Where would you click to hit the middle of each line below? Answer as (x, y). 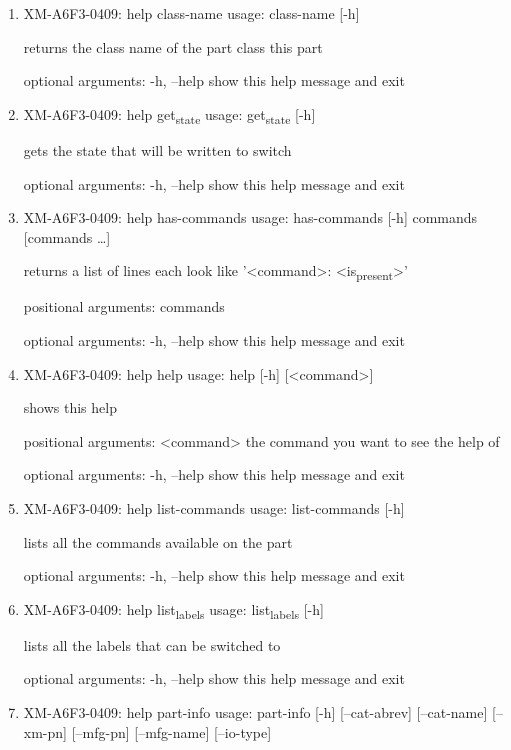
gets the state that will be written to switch (157, 149)
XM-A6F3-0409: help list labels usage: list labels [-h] (173, 610)
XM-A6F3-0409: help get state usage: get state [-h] (169, 115)
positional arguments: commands (124, 306)
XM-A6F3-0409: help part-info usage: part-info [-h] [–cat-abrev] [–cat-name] (255, 712)
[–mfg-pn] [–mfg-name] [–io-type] (171, 731)
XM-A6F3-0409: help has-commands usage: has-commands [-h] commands (250, 217)
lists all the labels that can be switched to (152, 644)
